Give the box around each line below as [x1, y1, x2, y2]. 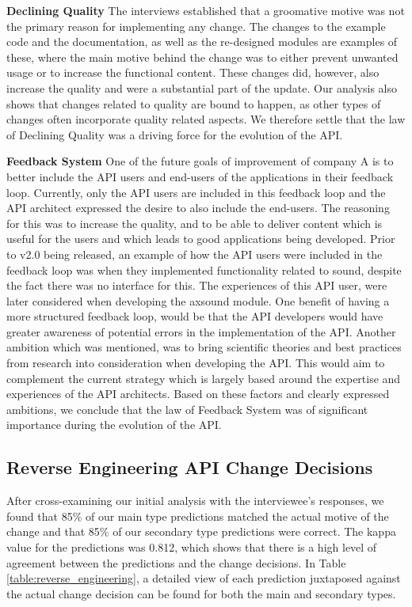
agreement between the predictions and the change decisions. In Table [6, 554, 346, 571]
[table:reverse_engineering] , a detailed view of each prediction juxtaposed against [6, 570, 401, 586]
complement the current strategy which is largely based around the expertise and [6, 370, 401, 386]
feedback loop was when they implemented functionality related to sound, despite [6, 261, 402, 278]
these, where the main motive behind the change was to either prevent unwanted [6, 48, 399, 65]
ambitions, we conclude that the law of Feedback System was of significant [6, 400, 368, 417]
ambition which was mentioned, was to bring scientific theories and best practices [6, 339, 402, 355]
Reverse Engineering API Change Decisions [6, 455, 373, 480]
